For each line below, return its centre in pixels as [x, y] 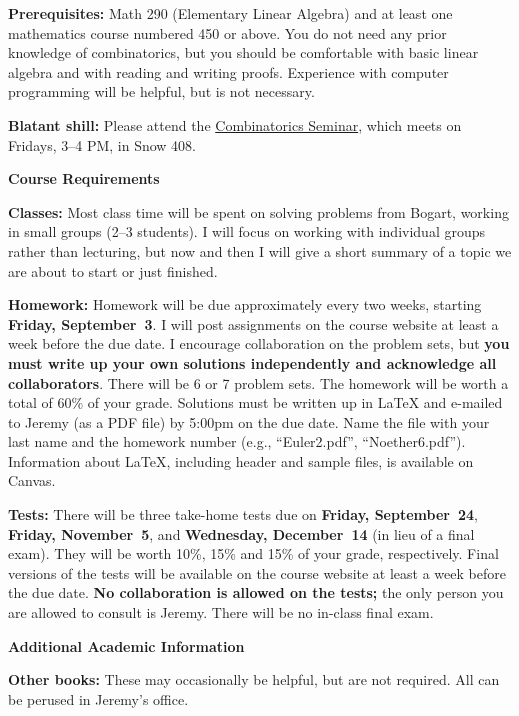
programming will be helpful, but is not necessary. [161, 91]
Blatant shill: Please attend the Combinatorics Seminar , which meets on [235, 124]
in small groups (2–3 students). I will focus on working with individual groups [247, 231]
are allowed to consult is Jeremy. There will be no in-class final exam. [221, 612]
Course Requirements [84, 178]
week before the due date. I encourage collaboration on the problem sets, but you [259, 343]
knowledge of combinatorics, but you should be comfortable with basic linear [243, 52]
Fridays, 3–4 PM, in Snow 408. [102, 144]
